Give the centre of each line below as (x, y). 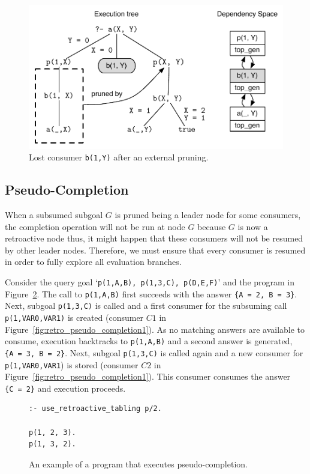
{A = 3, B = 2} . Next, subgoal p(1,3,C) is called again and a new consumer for (154, 352)
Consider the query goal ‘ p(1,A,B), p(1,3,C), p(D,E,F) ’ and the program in (150, 281)
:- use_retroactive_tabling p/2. (95, 409)
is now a (253, 226)
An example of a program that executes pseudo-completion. (138, 463)
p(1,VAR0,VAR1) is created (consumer (74, 317)
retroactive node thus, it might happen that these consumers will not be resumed (154, 238)
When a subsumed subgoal (54, 215)
